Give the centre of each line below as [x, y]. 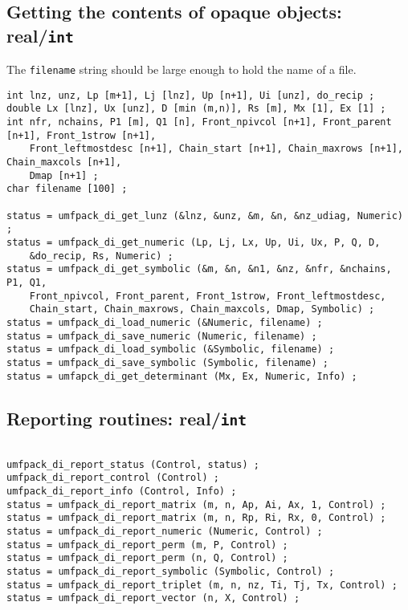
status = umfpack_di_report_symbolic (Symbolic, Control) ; [171, 571]
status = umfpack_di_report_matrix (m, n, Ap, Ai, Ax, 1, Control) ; [196, 504]
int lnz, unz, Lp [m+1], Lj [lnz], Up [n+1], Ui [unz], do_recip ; [191, 95]
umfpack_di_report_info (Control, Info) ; [122, 492]
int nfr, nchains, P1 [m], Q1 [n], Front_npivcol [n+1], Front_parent [199, 122]
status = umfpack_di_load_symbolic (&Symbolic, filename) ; [171, 350]
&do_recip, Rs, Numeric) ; [101, 256]
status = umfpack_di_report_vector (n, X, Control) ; [153, 598]
